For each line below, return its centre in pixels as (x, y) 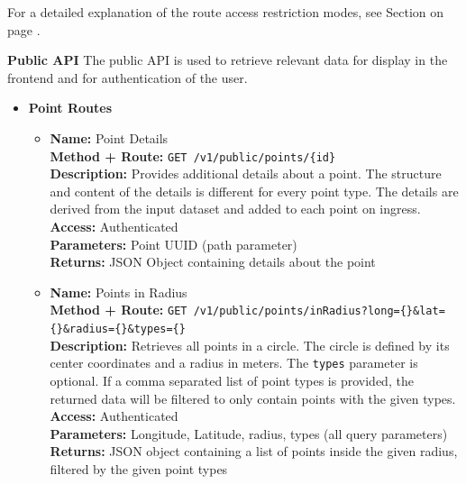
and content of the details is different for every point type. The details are (254, 191)
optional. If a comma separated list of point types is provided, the (232, 380)
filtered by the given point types (139, 468)
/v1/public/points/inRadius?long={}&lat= (319, 311)
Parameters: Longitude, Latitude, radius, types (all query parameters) (249, 433)
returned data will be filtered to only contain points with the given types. (253, 398)
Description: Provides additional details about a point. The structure (246, 174)
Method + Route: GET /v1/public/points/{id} (193, 155)
